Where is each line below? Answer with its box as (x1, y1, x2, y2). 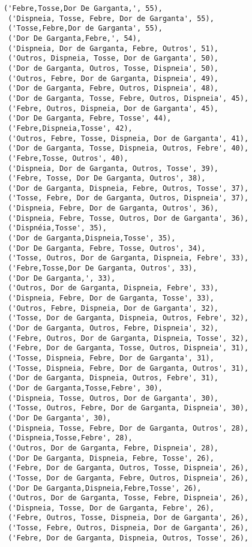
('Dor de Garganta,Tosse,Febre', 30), (8, 383, 163, 392)
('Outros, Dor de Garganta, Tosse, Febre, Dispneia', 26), (8, 494, 249, 503)
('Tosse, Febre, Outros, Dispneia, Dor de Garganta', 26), (8, 524, 249, 533)
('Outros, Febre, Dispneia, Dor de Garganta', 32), (8, 303, 218, 312)
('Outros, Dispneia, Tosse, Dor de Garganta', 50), (8, 54, 218, 63)
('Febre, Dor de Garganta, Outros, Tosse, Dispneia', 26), (8, 464, 249, 473)
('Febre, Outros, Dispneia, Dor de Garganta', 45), (8, 104, 218, 113)
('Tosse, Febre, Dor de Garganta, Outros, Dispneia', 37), (8, 194, 249, 203)
